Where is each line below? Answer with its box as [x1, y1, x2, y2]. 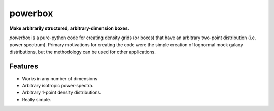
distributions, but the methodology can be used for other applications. [9, 49, 156, 55]
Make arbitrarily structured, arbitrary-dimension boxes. [9, 25, 129, 31]
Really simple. [22, 96, 51, 102]
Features [9, 62, 38, 70]
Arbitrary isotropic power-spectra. [22, 83, 94, 89]
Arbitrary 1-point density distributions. [22, 89, 101, 96]
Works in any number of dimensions [22, 75, 98, 81]
